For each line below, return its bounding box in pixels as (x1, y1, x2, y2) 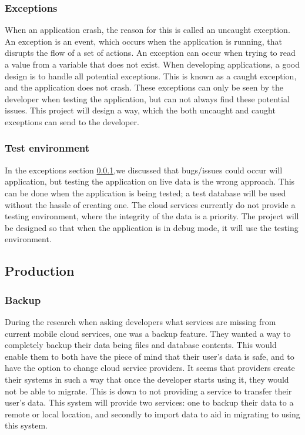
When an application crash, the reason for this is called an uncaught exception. (5, 24, 290, 36)
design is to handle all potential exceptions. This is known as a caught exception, (5, 69, 297, 82)
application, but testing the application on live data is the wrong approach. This (5, 175, 295, 188)
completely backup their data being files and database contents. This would (5, 339, 277, 351)
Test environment (5, 140, 89, 155)
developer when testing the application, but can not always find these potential (5, 92, 290, 105)
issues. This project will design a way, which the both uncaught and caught (5, 104, 276, 116)
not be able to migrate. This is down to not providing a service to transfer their (5, 384, 292, 397)
